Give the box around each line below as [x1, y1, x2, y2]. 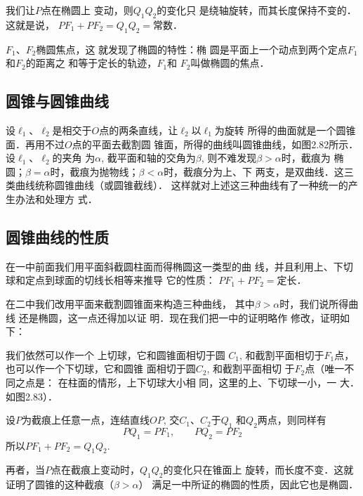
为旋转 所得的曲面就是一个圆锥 [214, 122, 356, 137]
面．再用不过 [6, 136, 65, 151]
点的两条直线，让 [99, 122, 178, 137]
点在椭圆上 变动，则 [41, 3, 133, 17]
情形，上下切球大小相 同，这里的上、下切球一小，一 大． [97, 374, 359, 389]
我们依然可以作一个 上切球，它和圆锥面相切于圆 [6, 347, 225, 362]
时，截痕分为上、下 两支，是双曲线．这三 [164, 164, 354, 178]
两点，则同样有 [257, 412, 326, 427]
